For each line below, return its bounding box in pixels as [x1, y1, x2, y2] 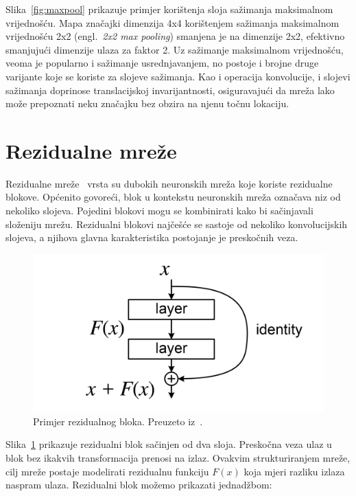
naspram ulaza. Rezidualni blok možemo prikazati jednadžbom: [5, 477, 272, 492]
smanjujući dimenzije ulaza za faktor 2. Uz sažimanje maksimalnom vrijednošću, [5, 42, 344, 56]
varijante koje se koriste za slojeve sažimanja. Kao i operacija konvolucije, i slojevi [5, 69, 351, 83]
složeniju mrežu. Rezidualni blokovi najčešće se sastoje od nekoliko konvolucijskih [5, 216, 348, 231]
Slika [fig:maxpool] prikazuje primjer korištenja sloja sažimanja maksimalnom [5, 2, 333, 16]
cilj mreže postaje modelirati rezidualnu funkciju [5, 464, 209, 478]
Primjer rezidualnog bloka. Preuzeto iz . [33, 414, 203, 428]
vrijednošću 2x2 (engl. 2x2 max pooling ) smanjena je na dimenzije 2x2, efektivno [5, 29, 345, 43]
